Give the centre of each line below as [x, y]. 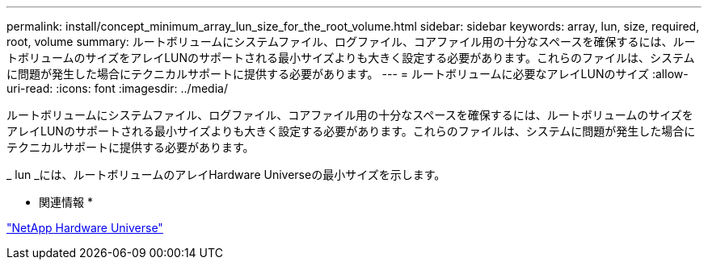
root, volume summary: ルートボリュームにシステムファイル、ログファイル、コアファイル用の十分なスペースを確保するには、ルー [351, 42]
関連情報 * [66, 202]
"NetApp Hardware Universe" [85, 228]
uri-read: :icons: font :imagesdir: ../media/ [117, 88]
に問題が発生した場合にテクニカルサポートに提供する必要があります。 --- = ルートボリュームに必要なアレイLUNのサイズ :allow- [348, 74]
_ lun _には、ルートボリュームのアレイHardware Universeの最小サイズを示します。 [226, 175]
